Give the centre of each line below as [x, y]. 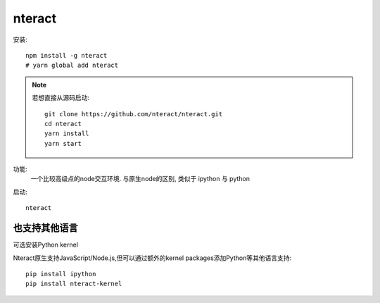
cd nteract [63, 124]
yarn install [67, 134]
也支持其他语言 [45, 228]
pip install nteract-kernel [74, 284]
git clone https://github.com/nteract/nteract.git [134, 114]
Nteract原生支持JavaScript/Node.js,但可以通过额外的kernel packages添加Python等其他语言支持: [152, 258]
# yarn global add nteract [72, 66]
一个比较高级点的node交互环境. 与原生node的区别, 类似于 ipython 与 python [140, 179]
